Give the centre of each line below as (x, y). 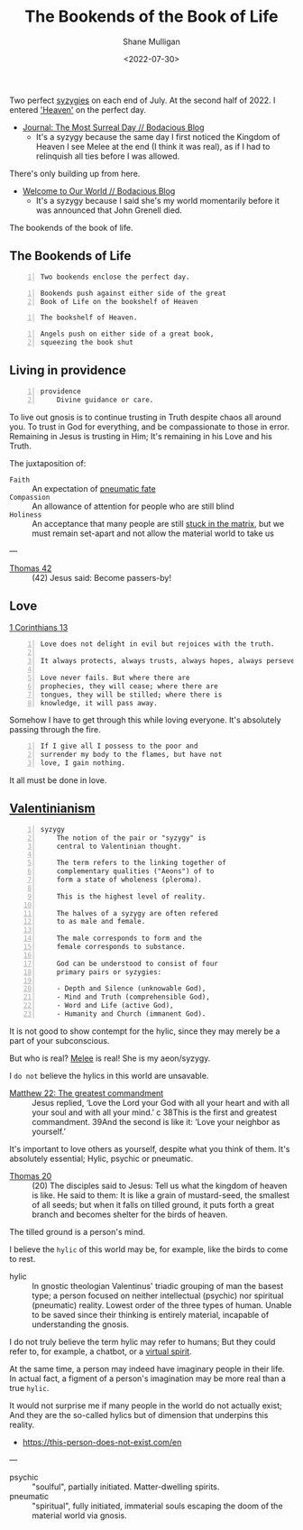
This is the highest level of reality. (131, 896)
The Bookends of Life (70, 256)
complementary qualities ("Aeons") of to (135, 871)
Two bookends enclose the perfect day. (115, 277)
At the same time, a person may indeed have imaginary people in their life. (147, 1369)
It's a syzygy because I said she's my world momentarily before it (157, 200)
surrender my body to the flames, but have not (131, 755)
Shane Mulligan (151, 41)
